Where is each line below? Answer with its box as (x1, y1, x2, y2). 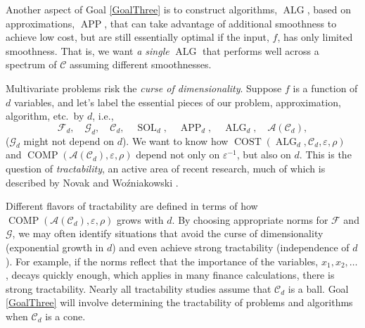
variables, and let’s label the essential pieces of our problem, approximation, (13, 94, 341, 109)
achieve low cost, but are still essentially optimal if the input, (6, 30, 269, 44)
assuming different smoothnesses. (69, 57, 212, 72)
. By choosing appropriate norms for (172, 212, 328, 227)
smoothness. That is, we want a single (6, 43, 169, 58)
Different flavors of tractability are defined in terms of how (6, 198, 258, 213)
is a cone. (45, 308, 86, 323)
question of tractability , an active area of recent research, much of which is (6, 160, 326, 175)
